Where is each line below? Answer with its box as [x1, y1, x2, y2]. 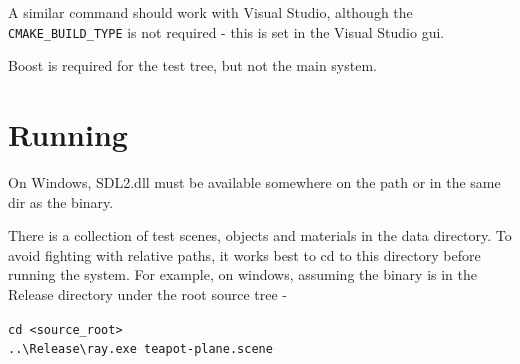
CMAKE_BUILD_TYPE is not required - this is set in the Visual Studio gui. [8, 21, 445, 42]
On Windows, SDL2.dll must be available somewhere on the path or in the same [8, 171, 501, 192]
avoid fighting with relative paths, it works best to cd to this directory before [8, 244, 481, 265]
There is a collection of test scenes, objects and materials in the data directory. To [8, 225, 512, 246]
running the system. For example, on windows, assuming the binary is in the [8, 264, 478, 285]
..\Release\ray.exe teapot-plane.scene [8, 342, 273, 357]
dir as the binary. [8, 191, 114, 212]
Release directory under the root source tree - [8, 283, 287, 304]
